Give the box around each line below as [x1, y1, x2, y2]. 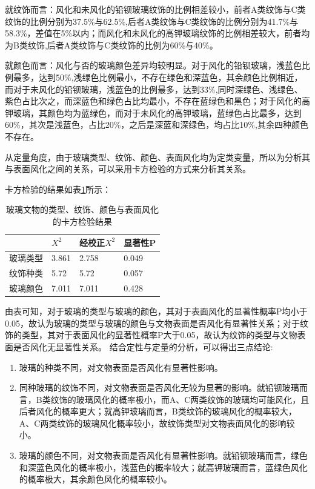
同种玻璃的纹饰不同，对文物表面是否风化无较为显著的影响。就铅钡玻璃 [19, 381, 299, 394]
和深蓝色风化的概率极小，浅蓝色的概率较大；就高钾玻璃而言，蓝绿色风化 [19, 461, 308, 473]
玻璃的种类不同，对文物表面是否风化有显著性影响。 [19, 361, 223, 373]
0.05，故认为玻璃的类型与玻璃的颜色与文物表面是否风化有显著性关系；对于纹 [5, 316, 308, 329]
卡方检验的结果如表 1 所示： [5, 182, 111, 195]
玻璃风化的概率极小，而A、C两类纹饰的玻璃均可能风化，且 [76, 393, 310, 405]
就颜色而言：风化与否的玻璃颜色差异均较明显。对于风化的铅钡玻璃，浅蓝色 [5, 59, 302, 72]
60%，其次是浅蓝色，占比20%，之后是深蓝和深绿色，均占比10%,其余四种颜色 [5, 118, 308, 131]
